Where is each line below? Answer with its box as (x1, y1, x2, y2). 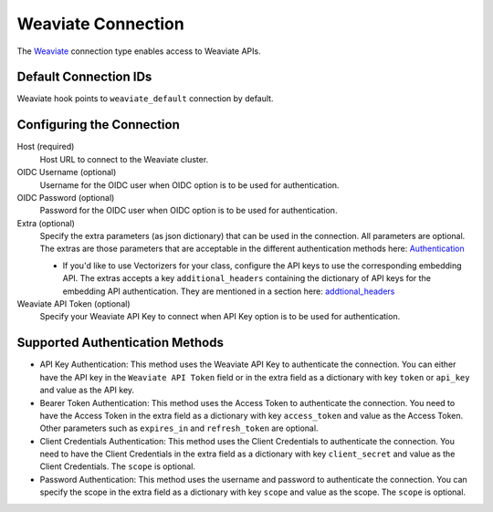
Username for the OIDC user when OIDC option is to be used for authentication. (39, 179, 340, 191)
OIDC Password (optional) (16, 192, 115, 203)
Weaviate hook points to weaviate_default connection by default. (16, 93, 274, 104)
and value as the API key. (39, 384, 135, 396)
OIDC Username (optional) (16, 167, 117, 178)
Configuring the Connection (16, 117, 180, 132)
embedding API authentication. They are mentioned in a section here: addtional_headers (62, 286, 395, 297)
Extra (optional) (16, 217, 75, 228)
